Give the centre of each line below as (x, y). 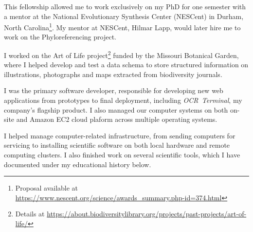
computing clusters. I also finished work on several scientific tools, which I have (122, 155)
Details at (30, 214)
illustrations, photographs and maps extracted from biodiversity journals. (113, 74)
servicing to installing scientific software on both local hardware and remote (117, 145)
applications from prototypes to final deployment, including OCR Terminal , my (123, 100)
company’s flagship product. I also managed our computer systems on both (116, 109)
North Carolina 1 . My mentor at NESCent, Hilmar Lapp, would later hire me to (122, 27)
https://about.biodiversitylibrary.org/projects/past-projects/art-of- (147, 214)
